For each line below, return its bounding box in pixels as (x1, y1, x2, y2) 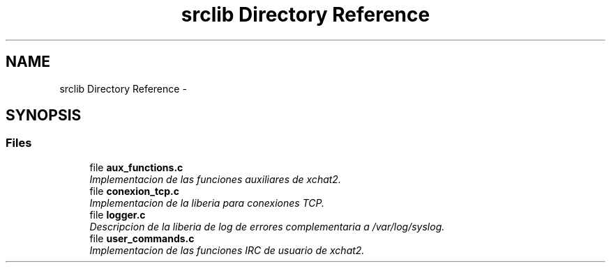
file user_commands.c (89, 232, 195, 244)
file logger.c (89, 208, 146, 221)
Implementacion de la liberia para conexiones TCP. (89, 196, 325, 209)
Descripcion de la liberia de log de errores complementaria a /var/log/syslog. (89, 220, 445, 232)
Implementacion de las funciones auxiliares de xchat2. (89, 173, 341, 185)
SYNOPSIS (6, 107, 82, 125)
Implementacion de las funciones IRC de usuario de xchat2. (89, 244, 365, 256)
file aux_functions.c (89, 161, 183, 173)
